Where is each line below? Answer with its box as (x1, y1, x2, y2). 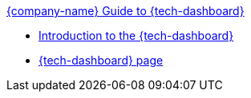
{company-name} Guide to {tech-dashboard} (6, 4, 245, 18)
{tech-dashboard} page (38, 53, 164, 67)
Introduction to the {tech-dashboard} (38, 29, 234, 42)
